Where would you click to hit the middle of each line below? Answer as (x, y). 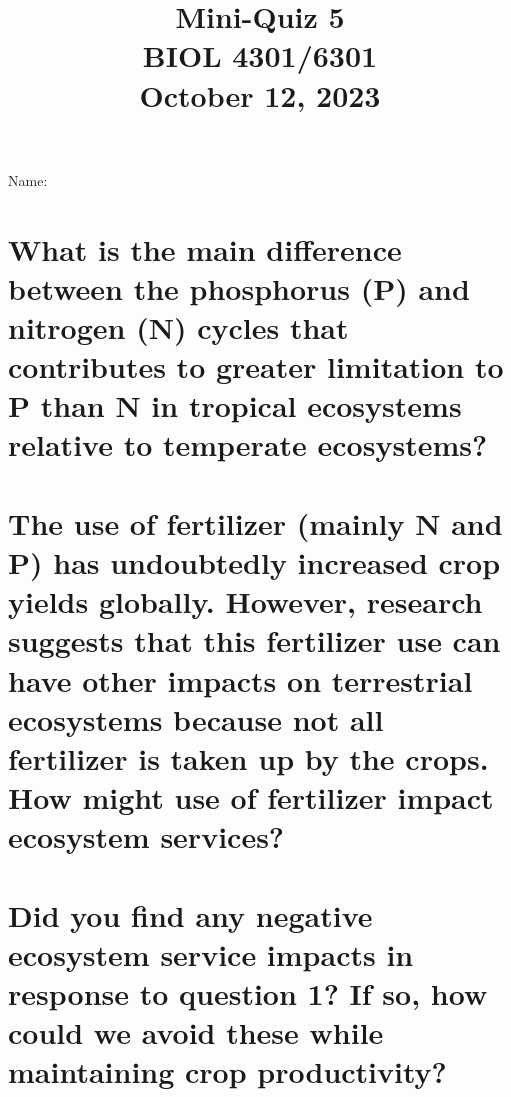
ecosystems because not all (196, 718)
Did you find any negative (190, 914)
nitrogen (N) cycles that (178, 326)
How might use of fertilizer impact (251, 797)
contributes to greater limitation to (256, 366)
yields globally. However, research (245, 601)
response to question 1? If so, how (248, 993)
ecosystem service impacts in (211, 953)
